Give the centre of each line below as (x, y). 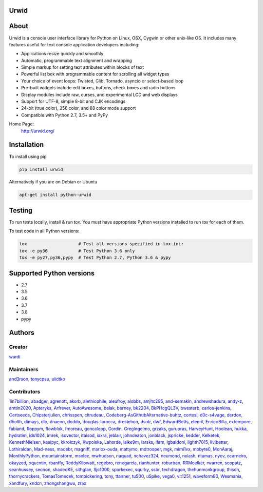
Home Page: (21, 124)
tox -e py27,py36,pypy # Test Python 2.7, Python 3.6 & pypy (95, 258)
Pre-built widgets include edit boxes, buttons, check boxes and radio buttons (98, 88)
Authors (22, 333)
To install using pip (28, 157)
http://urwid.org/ (38, 131)
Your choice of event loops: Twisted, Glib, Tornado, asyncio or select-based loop (102, 81)
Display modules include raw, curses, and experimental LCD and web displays (99, 95)
